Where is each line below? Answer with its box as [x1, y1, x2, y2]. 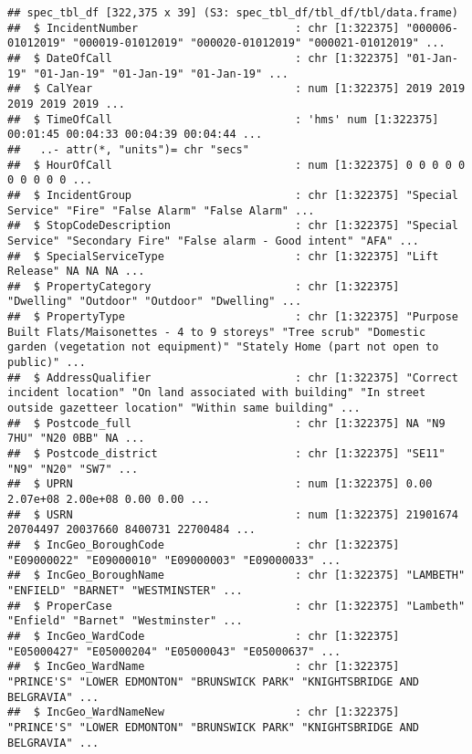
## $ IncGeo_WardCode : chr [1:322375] [7, 629, 400, 643]
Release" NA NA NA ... [7, 265, 145, 278]
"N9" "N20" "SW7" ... [7, 462, 139, 476]
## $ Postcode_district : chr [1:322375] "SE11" [7, 447, 446, 461]
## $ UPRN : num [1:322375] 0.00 [7, 477, 433, 491]
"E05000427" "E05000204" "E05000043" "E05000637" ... [7, 644, 341, 658]
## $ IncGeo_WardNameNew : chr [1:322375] [7, 706, 400, 719]
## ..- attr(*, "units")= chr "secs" [7, 142, 249, 156]
